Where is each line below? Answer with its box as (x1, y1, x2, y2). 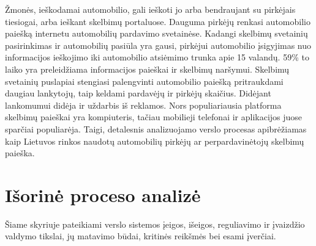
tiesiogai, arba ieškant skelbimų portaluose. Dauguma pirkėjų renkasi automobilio (5, 15, 310, 27)
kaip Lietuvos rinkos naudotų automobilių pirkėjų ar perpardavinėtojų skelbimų (5, 134, 304, 147)
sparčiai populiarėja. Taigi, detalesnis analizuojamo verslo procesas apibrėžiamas (5, 122, 307, 135)
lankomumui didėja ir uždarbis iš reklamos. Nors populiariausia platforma (5, 98, 282, 111)
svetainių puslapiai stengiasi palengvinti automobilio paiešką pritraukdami (5, 74, 284, 87)
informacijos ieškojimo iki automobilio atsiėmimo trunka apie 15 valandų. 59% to (5, 51, 309, 63)
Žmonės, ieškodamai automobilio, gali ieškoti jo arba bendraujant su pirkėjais (5, 3, 296, 15)
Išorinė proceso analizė (5, 182, 201, 207)
